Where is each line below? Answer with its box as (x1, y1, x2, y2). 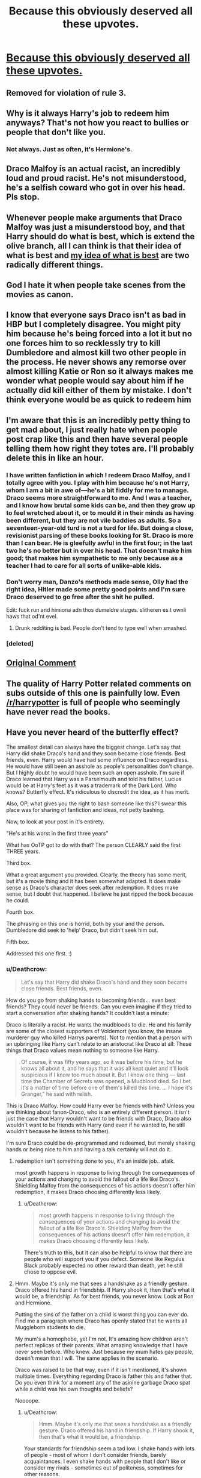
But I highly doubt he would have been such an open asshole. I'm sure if (6, 769, 185, 776)
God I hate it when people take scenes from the (6, 280, 186, 291)
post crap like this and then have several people (6, 434, 188, 444)
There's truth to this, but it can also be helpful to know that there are (23, 1249, 193, 1256)
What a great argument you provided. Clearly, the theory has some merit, (6, 871, 187, 878)
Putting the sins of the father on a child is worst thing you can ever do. (14, 1310, 189, 1318)
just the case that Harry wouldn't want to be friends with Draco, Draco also (6, 1115, 191, 1122)
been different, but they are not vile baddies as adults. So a (6, 516, 181, 524)
